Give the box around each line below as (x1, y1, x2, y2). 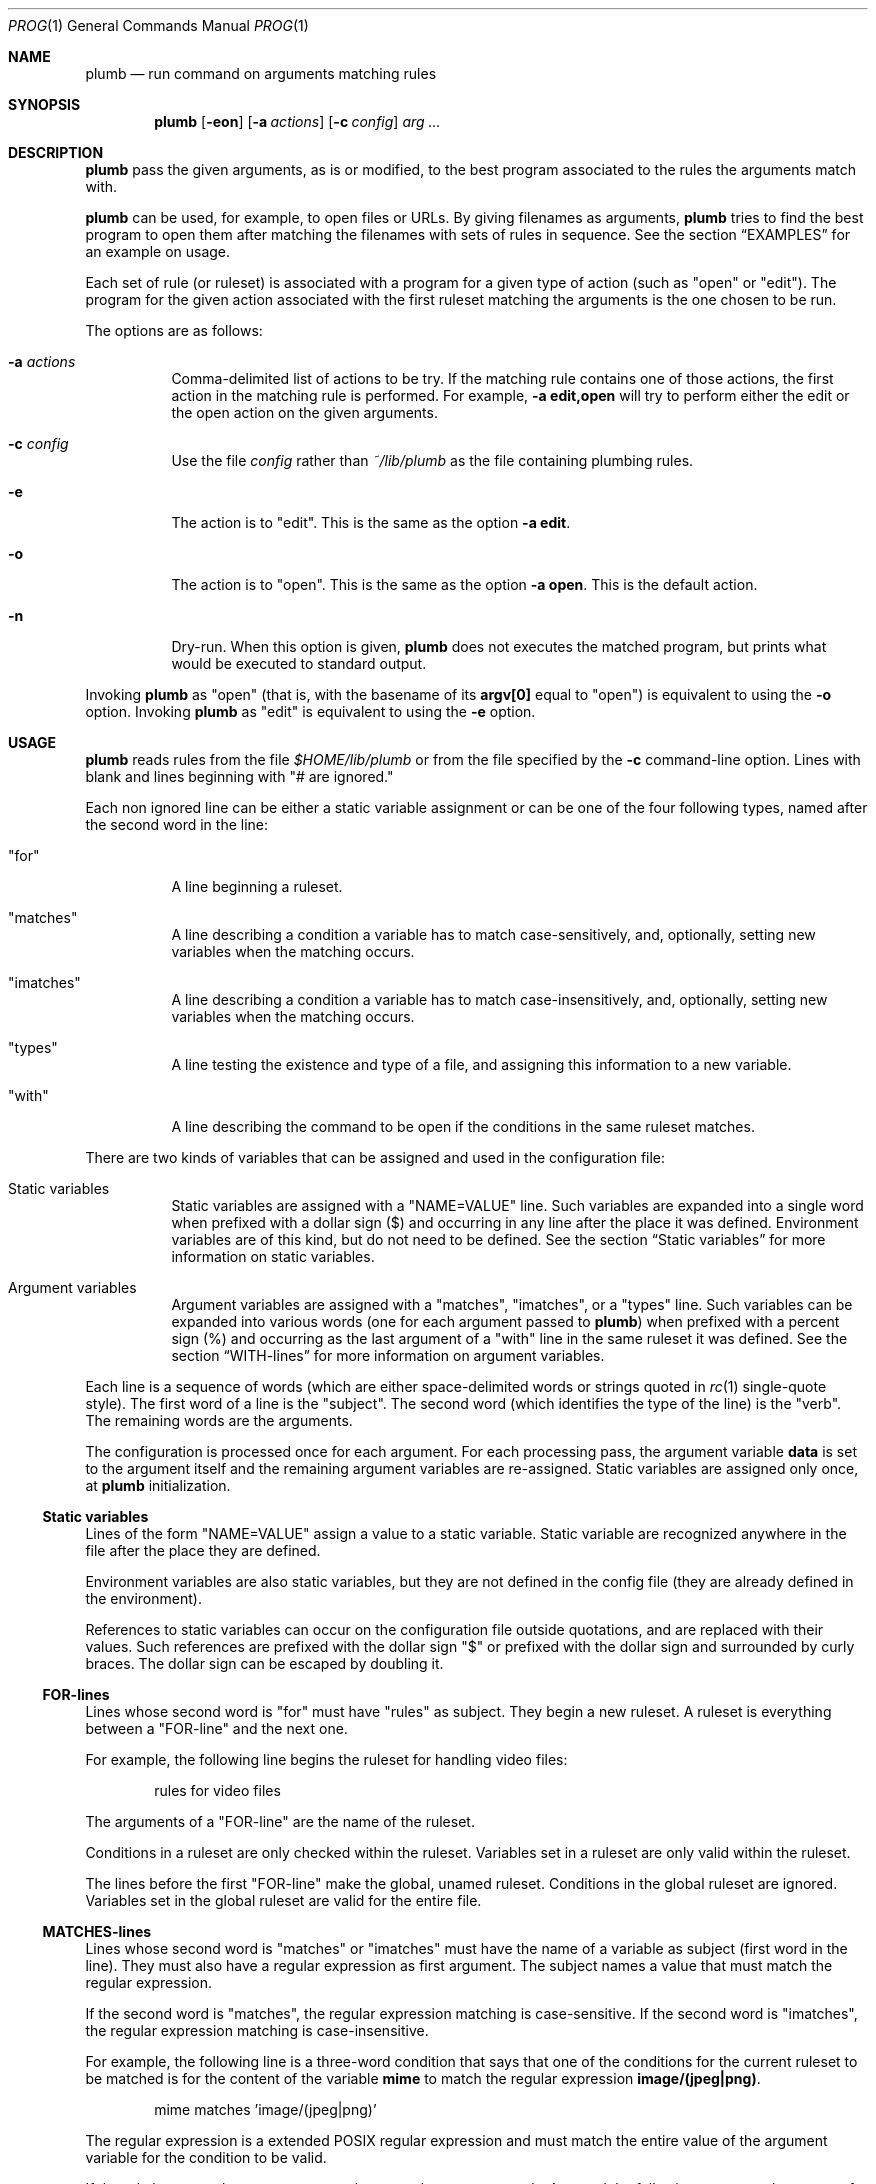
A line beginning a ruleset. (171, 878, 343, 895)
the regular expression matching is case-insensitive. (85, 2022, 429, 2039)
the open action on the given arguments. (171, 404, 438, 421)
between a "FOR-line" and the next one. (85, 1720, 348, 1737)
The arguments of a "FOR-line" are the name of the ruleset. (85, 1813, 475, 1830)
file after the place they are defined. (85, 1542, 321, 1559)
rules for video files (154, 1782, 281, 1799)
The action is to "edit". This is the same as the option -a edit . (171, 514, 571, 531)
